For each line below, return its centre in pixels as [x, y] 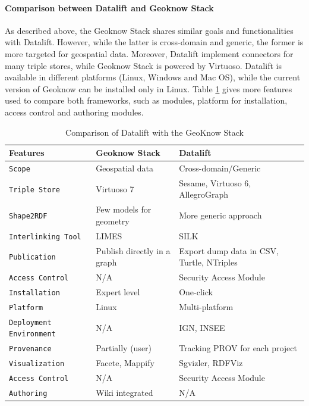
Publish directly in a [133, 250]
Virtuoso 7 [115, 188]
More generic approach [220, 215]
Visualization [37, 364]
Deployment [30, 322]
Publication [32, 257]
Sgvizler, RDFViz [211, 363]
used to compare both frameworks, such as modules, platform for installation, [146, 100]
